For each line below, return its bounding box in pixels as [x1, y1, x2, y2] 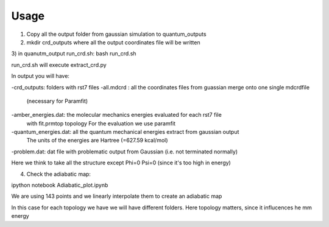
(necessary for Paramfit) [26, 97, 88, 105]
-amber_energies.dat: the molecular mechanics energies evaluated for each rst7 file [11, 111, 222, 119]
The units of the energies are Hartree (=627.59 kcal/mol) [26, 137, 168, 144]
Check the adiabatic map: [26, 170, 91, 178]
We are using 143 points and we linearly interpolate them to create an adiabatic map [11, 192, 222, 200]
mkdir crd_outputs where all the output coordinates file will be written [26, 38, 200, 46]
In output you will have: [11, 72, 70, 80]
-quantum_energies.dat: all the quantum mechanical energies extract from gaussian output [11, 128, 239, 136]
